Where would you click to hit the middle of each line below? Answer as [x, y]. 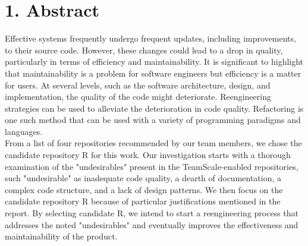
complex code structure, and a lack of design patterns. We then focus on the [144, 189]
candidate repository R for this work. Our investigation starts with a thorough [148, 155]
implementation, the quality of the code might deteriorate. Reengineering [138, 97]
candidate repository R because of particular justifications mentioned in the [143, 201]
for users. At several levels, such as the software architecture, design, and [138, 85]
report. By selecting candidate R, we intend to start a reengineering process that [152, 213]
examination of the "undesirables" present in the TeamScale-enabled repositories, [152, 166]
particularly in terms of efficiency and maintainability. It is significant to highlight [154, 61]
